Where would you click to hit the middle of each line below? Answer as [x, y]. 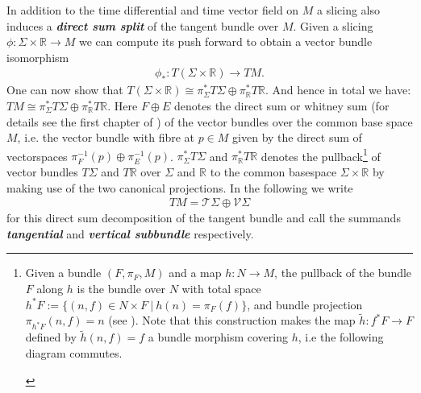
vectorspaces [37, 156]
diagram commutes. [74, 353]
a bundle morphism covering [218, 337]
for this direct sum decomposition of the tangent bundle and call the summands [204, 218]
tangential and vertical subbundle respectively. [130, 233]
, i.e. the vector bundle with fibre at [106, 137]
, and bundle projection [305, 304]
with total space [221, 289]
